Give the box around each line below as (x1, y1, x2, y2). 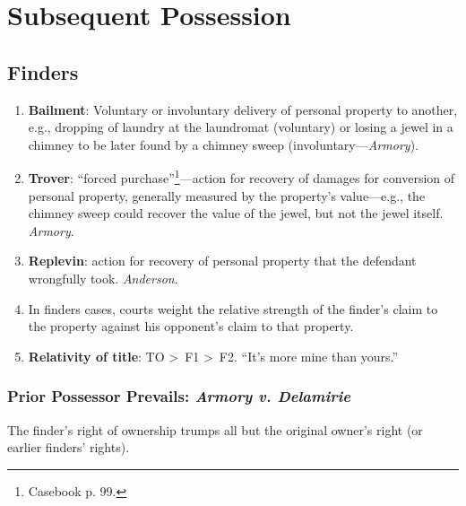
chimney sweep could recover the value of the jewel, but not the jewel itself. (28, 204, 444, 222)
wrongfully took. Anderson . (28, 268, 178, 287)
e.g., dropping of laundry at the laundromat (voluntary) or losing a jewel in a (28, 118, 453, 136)
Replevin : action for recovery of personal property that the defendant (28, 251, 417, 270)
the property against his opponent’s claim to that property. (28, 317, 354, 336)
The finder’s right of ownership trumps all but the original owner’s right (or (7, 420, 423, 439)
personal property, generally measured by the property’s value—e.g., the (28, 186, 426, 205)
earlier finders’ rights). (7, 438, 130, 457)
